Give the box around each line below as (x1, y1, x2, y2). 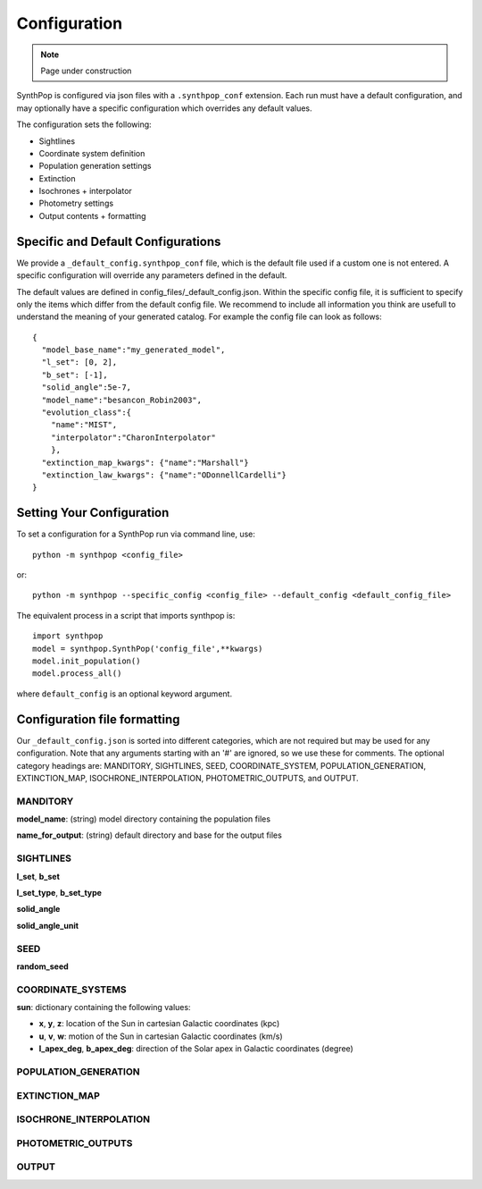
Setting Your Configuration (16, 505, 170, 520)
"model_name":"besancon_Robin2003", (41, 394, 203, 405)
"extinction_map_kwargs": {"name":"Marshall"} (41, 457, 249, 468)
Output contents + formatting (38, 210, 146, 221)
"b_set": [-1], (41, 369, 108, 380)
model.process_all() (32, 669, 122, 679)
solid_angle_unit (16, 920, 79, 931)
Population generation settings (38, 161, 152, 172)
